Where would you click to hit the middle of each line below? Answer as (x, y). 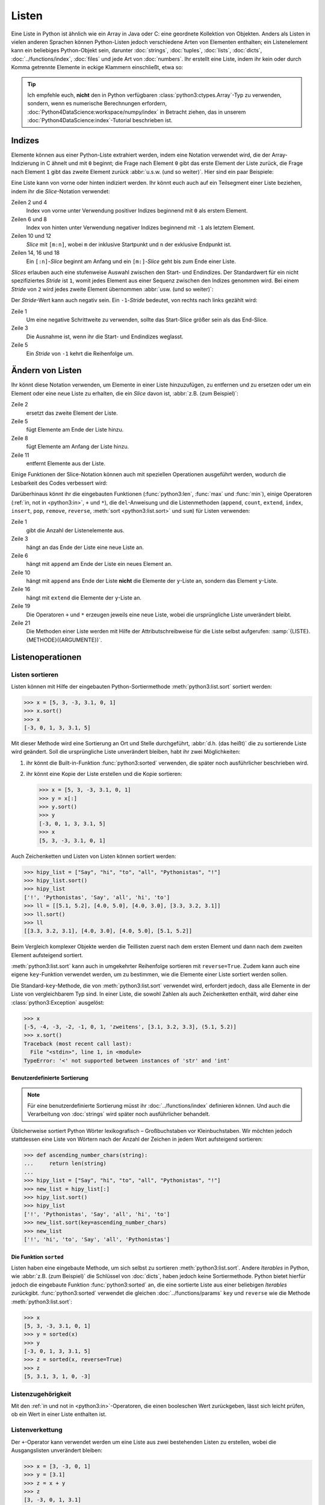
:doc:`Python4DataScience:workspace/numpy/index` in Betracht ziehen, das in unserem (137, 112)
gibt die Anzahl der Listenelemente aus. (75, 530)
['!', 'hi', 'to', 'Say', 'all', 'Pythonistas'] (97, 1239)
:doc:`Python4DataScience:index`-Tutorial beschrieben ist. (100, 120)
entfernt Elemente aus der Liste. (66, 463)
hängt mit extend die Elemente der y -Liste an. (84, 597)
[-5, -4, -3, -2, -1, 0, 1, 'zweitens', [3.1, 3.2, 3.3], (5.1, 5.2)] (130, 1027)
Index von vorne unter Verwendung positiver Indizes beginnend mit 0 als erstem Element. (137, 211)
